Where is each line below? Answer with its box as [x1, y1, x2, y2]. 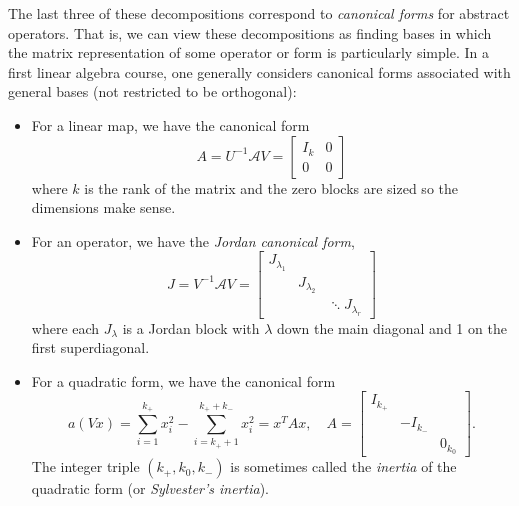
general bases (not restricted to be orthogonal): [8, 81, 297, 102]
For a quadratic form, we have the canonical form [31, 370, 336, 391]
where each [31, 317, 100, 338]
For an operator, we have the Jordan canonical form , [31, 230, 355, 251]
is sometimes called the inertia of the [230, 456, 457, 477]
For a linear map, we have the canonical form [31, 114, 310, 135]
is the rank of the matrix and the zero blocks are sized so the [84, 177, 458, 198]
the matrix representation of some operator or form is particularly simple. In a [8, 42, 489, 63]
